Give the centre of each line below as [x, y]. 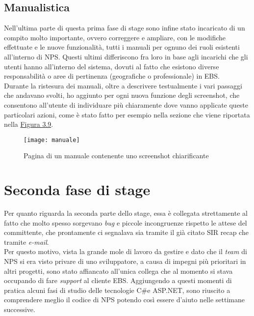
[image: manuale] [52, 140]
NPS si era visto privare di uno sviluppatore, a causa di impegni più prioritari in [125, 261]
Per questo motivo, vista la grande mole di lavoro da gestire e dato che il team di [126, 251]
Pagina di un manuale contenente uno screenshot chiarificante [116, 156]
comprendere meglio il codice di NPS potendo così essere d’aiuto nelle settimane [124, 300]
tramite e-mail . [26, 242]
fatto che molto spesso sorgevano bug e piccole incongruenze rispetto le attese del [126, 222]
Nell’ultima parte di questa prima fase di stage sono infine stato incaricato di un [125, 28]
